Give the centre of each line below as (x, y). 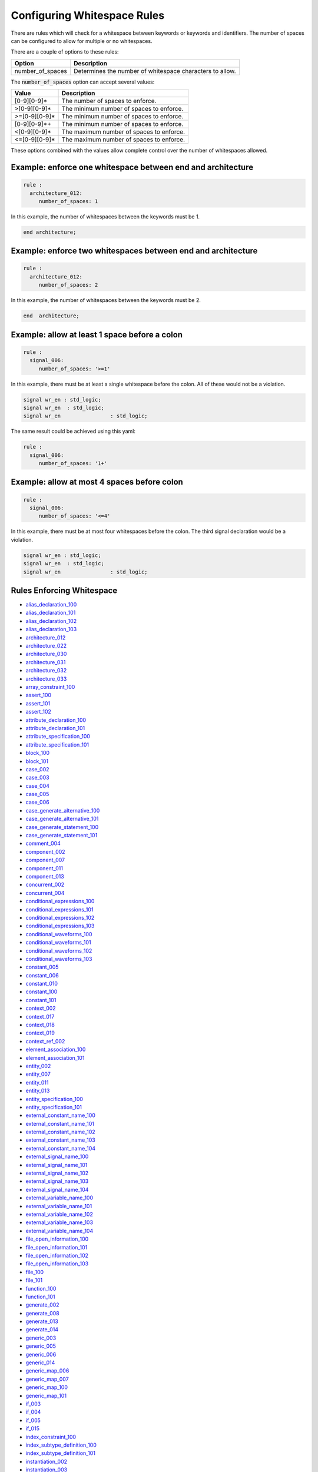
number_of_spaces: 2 (68, 285)
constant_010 (42, 984)
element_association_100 (56, 1050)
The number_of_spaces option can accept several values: (83, 82)
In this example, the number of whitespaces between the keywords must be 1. (105, 216)
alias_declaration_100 (51, 605)
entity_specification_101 (54, 1107)
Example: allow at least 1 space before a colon (97, 335)
